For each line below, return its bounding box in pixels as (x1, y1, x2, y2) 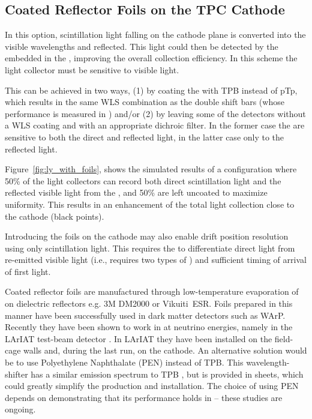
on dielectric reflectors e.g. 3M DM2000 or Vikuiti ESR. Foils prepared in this (5, 297, 293, 310)
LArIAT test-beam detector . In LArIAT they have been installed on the (5, 332, 272, 345)
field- (274, 332, 293, 345)
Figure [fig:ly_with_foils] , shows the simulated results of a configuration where (5, 163, 297, 175)
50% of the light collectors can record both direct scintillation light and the (5, 174, 281, 187)
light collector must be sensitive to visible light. (5, 63, 179, 76)
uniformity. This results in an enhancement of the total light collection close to (5, 197, 295, 210)
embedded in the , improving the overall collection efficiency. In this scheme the (5, 52, 298, 64)
